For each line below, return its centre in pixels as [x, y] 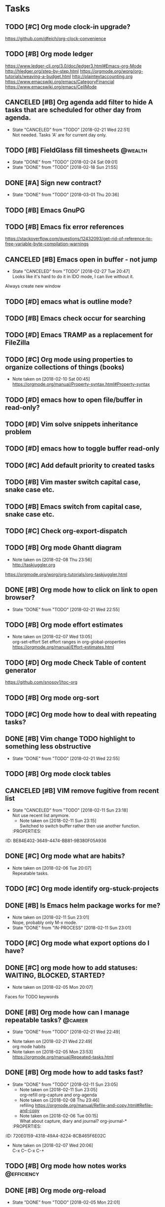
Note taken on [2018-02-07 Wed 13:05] [52, 637]
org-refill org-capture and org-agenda [58, 1095]
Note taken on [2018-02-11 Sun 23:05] [58, 1089]
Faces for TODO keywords [32, 997]
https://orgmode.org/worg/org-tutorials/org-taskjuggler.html [66, 574]
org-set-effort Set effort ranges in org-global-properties [69, 642]
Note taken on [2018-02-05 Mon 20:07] [52, 987]
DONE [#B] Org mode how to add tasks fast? [74, 1072]
